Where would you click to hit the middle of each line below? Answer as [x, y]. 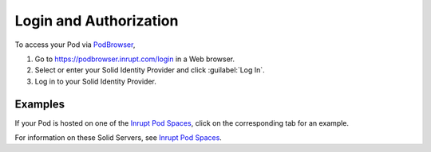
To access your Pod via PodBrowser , [75, 45]
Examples [40, 104]
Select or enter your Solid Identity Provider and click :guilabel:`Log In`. [150, 70]
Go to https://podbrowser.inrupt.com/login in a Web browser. [135, 59]
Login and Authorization [97, 21]
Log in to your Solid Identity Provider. [96, 81]
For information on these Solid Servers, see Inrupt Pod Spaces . [119, 138]
